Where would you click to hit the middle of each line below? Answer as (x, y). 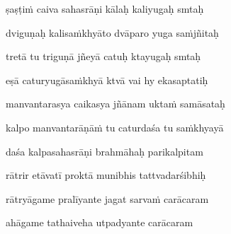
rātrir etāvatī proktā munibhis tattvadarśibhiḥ (106, 175)
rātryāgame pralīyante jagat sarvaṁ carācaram (107, 198)
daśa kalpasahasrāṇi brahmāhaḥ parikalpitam (105, 151)
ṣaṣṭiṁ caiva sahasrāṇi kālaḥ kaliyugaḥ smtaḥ (105, 8)
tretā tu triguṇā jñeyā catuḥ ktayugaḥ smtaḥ (103, 56)
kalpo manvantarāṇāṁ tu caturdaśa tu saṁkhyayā (115, 127)
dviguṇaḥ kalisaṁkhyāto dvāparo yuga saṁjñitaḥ (112, 32)
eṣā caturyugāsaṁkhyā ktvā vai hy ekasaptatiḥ (107, 80)
